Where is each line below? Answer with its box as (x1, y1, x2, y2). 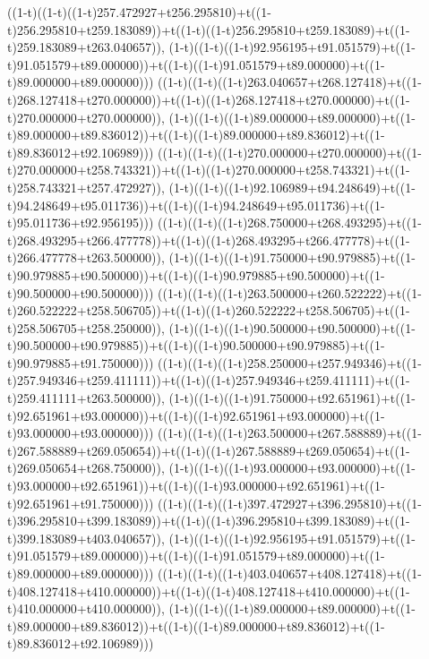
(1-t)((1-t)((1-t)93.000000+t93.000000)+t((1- (168, 458, 416, 477)
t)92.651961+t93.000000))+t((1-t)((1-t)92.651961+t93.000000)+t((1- (7, 406, 385, 424)
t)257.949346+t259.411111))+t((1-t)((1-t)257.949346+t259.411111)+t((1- (7, 371, 410, 389)
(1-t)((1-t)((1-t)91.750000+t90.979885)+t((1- (168, 248, 416, 267)
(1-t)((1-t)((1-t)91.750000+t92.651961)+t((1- (168, 389, 416, 407)
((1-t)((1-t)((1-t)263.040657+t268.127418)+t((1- (158, 73, 422, 91)
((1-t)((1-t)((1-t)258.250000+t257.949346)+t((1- (158, 353, 422, 372)
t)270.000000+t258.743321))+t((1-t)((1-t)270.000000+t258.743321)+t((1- (7, 160, 410, 179)
